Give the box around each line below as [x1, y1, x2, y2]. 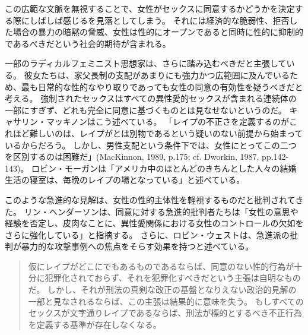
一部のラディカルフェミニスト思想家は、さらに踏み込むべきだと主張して [5, 57, 287, 69]
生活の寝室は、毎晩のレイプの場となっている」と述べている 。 [5, 173, 245, 186]
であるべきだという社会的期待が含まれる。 [5, 37, 171, 49]
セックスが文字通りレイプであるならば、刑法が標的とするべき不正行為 [28, 306, 302, 319]
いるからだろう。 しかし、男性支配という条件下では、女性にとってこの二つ [5, 138, 297, 151]
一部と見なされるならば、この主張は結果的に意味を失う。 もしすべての [28, 295, 304, 307]
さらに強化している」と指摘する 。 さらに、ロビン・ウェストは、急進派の [5, 228, 290, 241]
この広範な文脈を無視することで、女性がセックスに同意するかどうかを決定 [5, 2, 295, 14]
